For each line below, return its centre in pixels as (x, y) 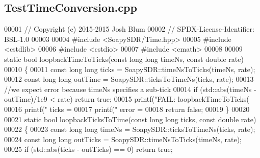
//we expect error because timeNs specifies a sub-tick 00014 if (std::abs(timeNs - (130, 89)
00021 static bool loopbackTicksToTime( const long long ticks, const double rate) (130, 119)
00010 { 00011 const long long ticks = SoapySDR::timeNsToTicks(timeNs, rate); (130, 69)
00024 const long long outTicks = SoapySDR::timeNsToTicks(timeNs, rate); (123, 139)
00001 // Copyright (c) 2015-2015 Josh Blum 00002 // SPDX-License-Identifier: (129, 29)
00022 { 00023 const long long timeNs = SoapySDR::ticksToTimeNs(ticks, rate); (130, 129)
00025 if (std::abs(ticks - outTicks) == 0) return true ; (88, 149)
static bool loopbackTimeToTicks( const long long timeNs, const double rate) (124, 59)
